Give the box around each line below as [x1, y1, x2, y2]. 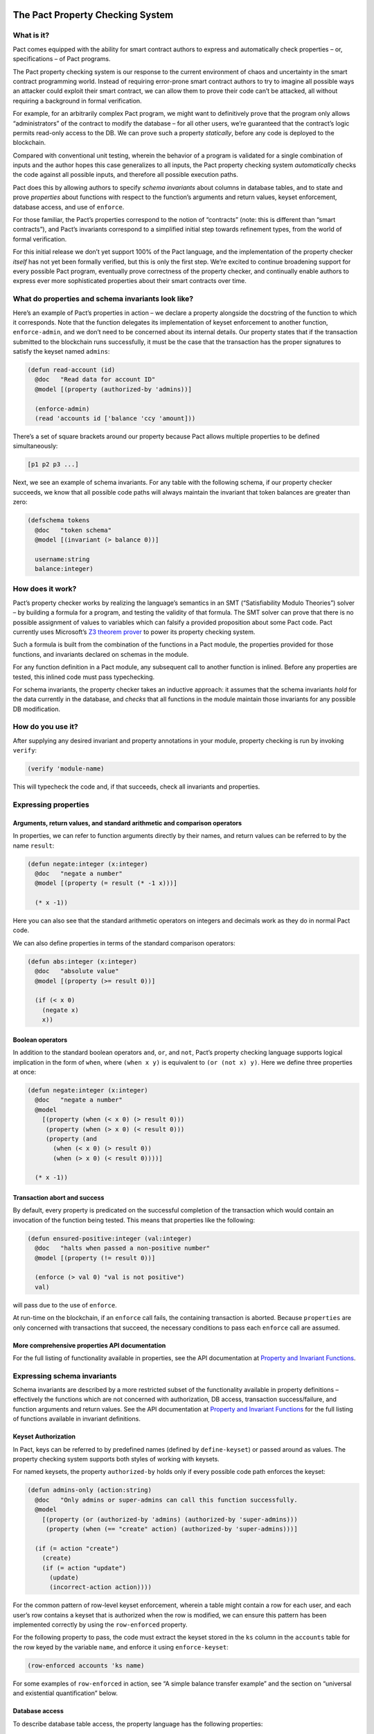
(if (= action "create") [35, 1544, 119, 1552]
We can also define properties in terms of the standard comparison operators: [12, 938, 235, 947]
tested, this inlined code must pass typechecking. [12, 673, 155, 681]
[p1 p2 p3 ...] [27, 461, 79, 468]
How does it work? [12, 584, 77, 594]
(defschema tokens [27, 517, 90, 524]
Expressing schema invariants [12, 1371, 117, 1380]
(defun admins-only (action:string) [27, 1486, 152, 1494]
